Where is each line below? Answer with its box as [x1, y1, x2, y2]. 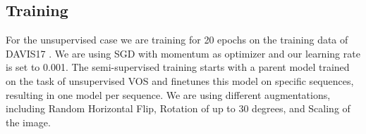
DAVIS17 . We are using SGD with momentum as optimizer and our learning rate [6, 46, 360, 60]
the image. [6, 114, 51, 129]
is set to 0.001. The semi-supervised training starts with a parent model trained [6, 60, 350, 74]
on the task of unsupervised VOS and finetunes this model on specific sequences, [6, 73, 354, 88]
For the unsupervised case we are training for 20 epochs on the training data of [6, 32, 348, 47]
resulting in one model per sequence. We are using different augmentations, [6, 87, 331, 102]
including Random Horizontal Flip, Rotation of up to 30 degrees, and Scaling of [6, 101, 350, 116]
